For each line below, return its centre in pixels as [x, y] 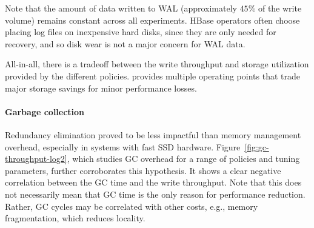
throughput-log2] [36, 159]
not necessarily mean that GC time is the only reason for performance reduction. [155, 194]
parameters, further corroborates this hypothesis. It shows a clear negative [143, 170]
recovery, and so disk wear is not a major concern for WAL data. [125, 43]
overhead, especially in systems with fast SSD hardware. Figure [123, 146]
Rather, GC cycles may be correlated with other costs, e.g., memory [132, 206]
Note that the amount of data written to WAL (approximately [121, 8]
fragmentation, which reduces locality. [75, 218]
